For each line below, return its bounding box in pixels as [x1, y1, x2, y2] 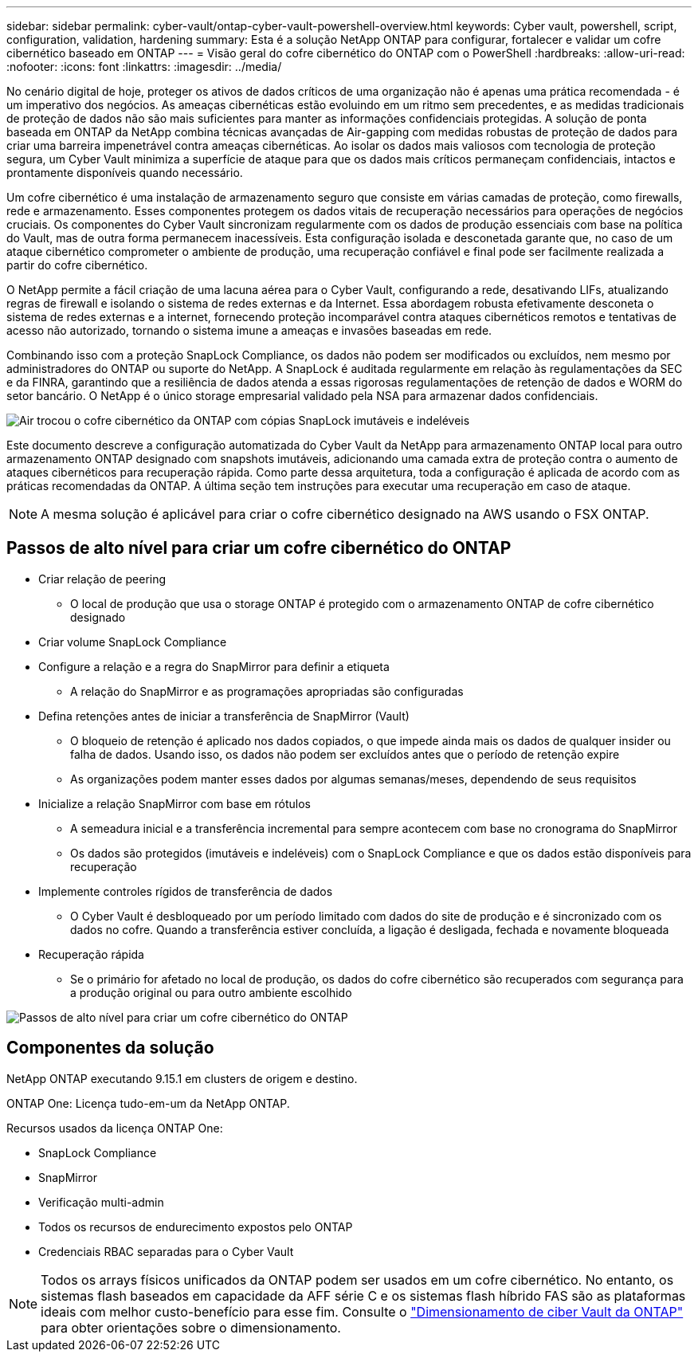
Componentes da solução [6, 1038, 214, 1058]
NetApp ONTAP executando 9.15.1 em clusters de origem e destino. [6, 1071, 358, 1085]
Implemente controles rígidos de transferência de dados [38, 884, 333, 898]
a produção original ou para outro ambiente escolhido [70, 985, 352, 999]
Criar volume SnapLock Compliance [38, 634, 227, 649]
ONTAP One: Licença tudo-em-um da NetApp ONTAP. [6, 1096, 290, 1110]
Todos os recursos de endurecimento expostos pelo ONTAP [38, 1219, 353, 1234]
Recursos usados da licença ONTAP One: [6, 1121, 223, 1135]
